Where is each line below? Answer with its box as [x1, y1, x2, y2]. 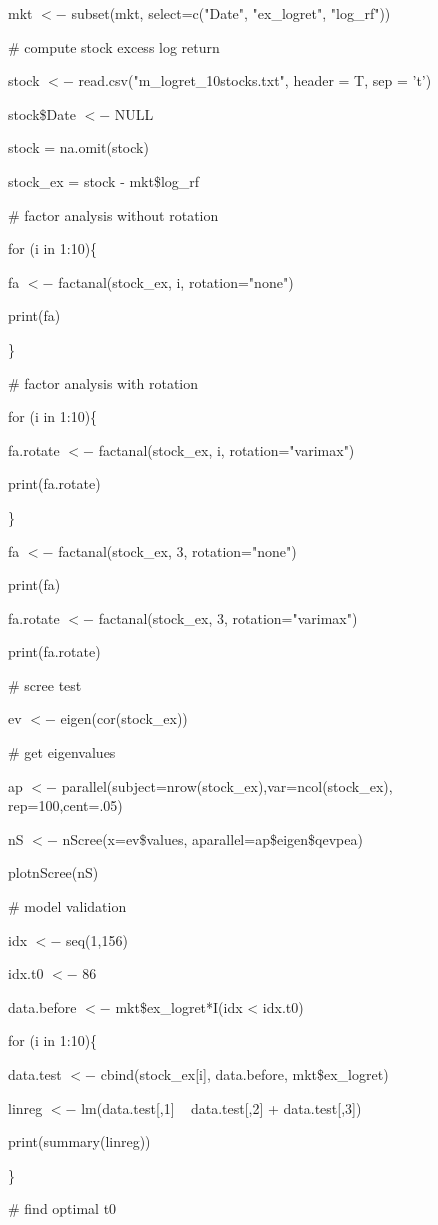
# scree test [8, 674, 82, 695]
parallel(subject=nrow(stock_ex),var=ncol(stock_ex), [61, 775, 393, 796]
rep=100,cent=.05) [8, 795, 123, 816]
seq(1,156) [65, 929, 128, 950]
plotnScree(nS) [8, 862, 99, 883]
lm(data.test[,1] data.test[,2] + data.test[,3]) [81, 1097, 362, 1118]
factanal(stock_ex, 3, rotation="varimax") [98, 607, 358, 628]
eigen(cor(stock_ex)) [60, 708, 188, 729]
